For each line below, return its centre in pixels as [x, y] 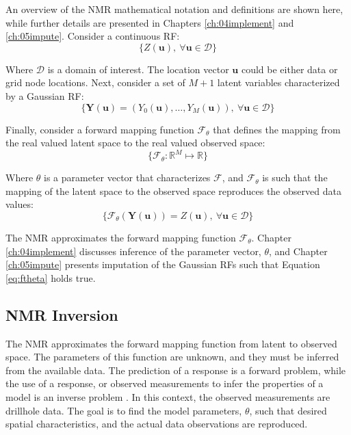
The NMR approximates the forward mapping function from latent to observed [171, 343]
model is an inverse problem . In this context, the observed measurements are [168, 396]
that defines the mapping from [277, 129]
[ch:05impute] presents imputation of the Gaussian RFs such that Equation [163, 264]
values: [19, 204]
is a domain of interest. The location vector [138, 69]
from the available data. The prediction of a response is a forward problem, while [176, 370]
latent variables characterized [278, 82]
